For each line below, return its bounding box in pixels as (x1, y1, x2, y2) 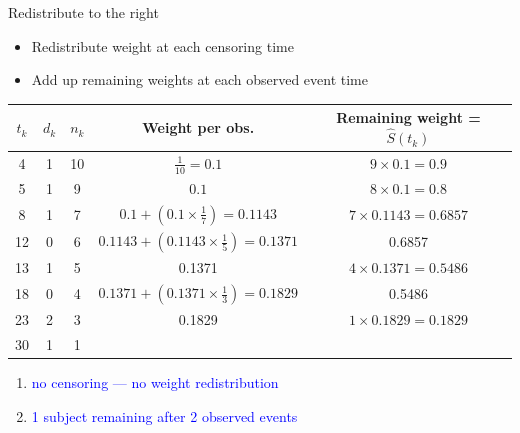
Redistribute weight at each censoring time (31, 35, 294, 56)
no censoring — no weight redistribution (31, 372, 279, 393)
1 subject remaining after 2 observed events (31, 405, 298, 426)
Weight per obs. (142, 117, 255, 138)
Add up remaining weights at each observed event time (31, 69, 368, 90)
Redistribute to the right (8, 2, 159, 22)
